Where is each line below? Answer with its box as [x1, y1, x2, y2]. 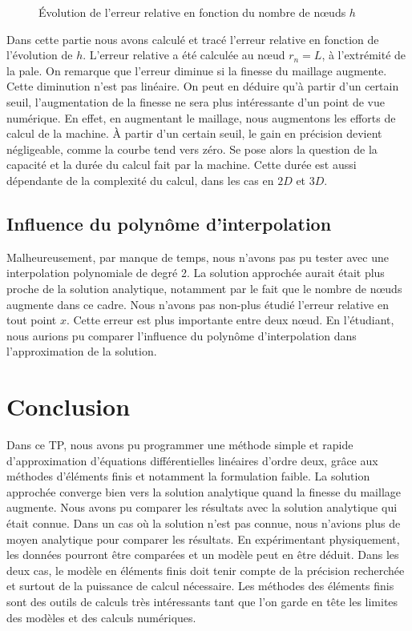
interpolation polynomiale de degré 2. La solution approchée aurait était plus [6, 264, 385, 281]
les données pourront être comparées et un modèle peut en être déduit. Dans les [6, 546, 399, 563]
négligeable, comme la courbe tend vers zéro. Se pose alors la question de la [6, 140, 378, 157]
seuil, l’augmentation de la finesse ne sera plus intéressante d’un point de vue [6, 93, 385, 110]
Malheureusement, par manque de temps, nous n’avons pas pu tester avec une [6, 248, 389, 265]
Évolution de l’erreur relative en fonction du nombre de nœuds [38, 4, 346, 20]
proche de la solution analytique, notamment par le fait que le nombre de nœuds [6, 279, 402, 296]
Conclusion [6, 390, 131, 423]
